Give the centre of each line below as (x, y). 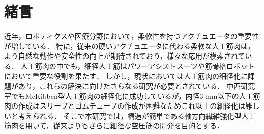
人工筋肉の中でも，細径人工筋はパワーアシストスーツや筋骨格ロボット (138, 65)
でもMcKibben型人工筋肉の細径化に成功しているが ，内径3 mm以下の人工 (132, 96)
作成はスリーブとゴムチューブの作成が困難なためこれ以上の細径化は (132, 106)
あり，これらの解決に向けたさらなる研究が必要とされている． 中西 (129, 86)
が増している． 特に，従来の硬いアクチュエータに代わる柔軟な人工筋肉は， (129, 46)
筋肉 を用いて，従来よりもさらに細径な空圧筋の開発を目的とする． (114, 126)
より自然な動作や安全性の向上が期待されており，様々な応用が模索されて (125, 56)
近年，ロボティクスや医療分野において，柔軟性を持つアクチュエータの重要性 (131, 36)
